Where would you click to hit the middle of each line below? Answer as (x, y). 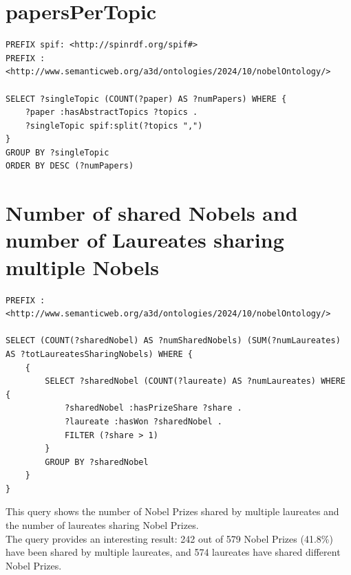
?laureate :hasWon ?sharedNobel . (143, 421)
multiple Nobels (82, 267)
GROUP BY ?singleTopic (57, 152)
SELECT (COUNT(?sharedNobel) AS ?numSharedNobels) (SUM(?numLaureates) (173, 341)
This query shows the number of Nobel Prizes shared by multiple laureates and (172, 511)
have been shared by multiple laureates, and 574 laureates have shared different (173, 552)
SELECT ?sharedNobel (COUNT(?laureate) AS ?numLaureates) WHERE (195, 381)
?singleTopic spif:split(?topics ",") (114, 126)
